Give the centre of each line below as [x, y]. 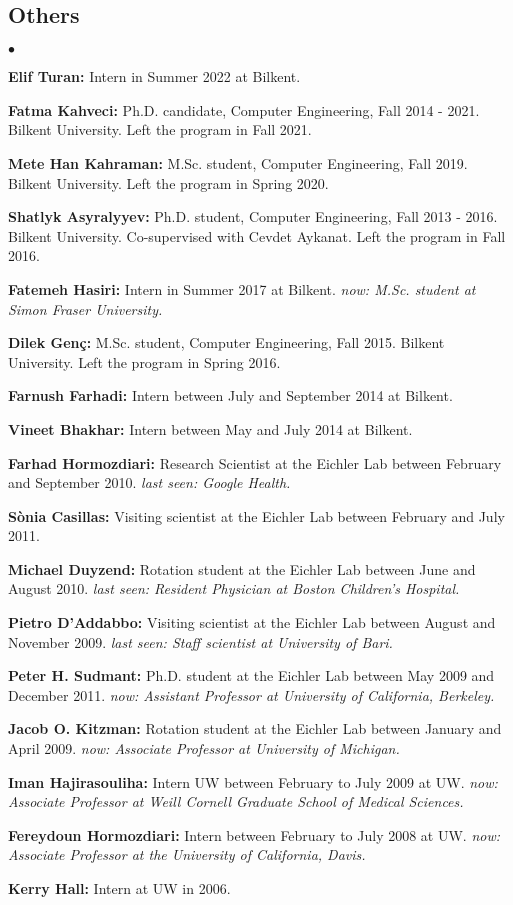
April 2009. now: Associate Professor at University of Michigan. [204, 748]
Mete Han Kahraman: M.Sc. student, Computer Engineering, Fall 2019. [238, 162]
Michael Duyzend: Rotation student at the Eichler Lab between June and [242, 568]
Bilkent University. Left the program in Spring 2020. [168, 182]
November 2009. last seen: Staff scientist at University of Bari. [200, 641]
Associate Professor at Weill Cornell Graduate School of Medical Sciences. [236, 801]
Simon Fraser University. [85, 308]
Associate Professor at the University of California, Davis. [187, 854]
